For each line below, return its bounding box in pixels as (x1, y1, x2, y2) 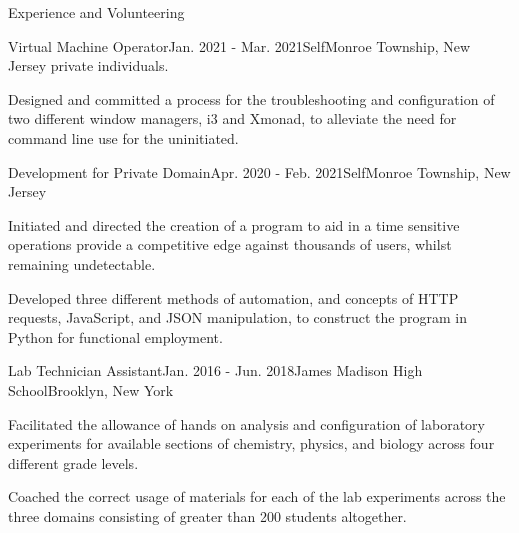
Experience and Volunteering (8, 2, 185, 22)
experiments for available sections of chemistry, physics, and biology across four (8, 433, 495, 454)
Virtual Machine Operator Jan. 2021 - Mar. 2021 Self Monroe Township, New (8, 35, 471, 56)
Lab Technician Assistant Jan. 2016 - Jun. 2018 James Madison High (8, 360, 423, 381)
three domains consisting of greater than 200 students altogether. (8, 505, 407, 526)
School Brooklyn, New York (8, 379, 174, 400)
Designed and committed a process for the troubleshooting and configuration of (8, 88, 495, 109)
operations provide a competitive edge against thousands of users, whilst (8, 234, 452, 255)
